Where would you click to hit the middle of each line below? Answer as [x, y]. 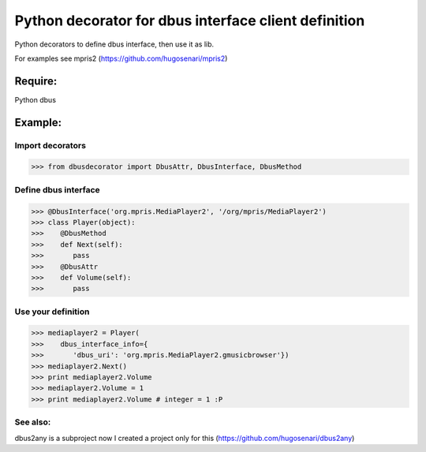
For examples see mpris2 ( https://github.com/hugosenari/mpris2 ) [121, 58]
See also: [33, 422]
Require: [36, 81]
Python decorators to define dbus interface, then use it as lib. [114, 44]
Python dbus [35, 99]
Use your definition [52, 312]
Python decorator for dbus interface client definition [190, 21]
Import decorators [50, 145]
